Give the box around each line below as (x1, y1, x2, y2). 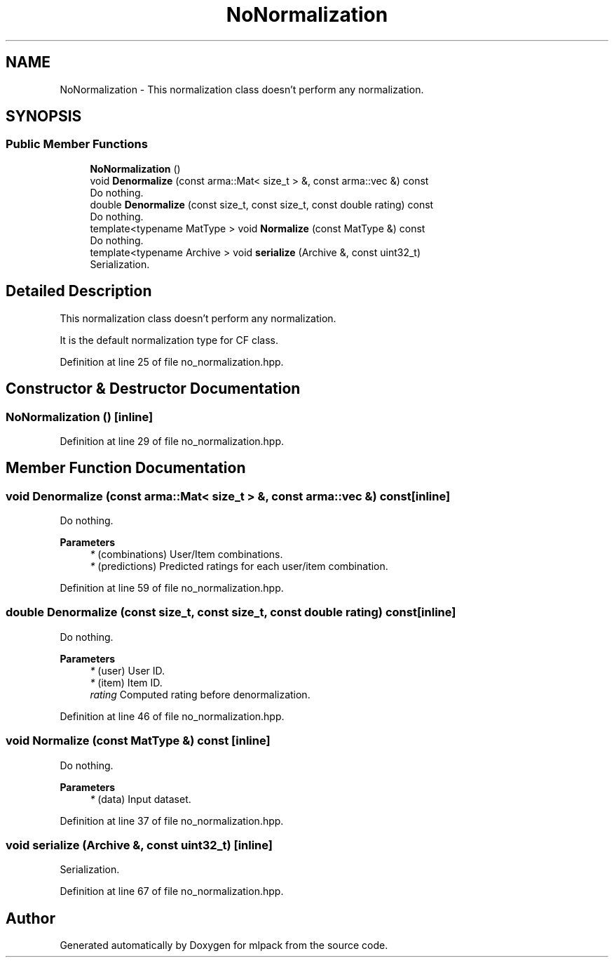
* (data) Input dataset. (90, 792, 191, 805)
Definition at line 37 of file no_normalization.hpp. (60, 814, 284, 827)
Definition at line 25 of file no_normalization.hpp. (60, 355, 284, 368)
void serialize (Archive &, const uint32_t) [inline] (6, 837, 273, 852)
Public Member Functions (6, 137, 148, 152)
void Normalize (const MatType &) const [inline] (6, 733, 271, 748)
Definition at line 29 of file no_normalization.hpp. (60, 434, 285, 447)
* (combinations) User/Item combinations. (90, 548, 283, 561)
